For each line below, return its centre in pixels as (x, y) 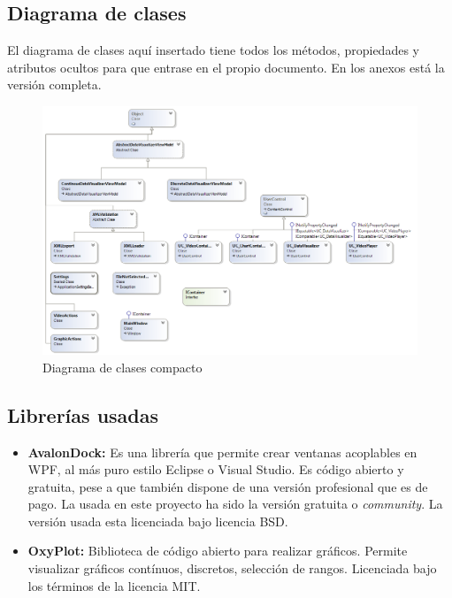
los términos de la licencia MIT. (114, 585)
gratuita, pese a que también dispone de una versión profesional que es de (228, 486)
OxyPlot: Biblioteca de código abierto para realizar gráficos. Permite (218, 551)
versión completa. (54, 84)
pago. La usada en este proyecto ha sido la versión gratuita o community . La (235, 504)
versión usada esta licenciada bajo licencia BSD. (158, 521)
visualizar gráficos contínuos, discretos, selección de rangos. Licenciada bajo (232, 568)
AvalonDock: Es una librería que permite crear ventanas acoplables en (222, 452)
